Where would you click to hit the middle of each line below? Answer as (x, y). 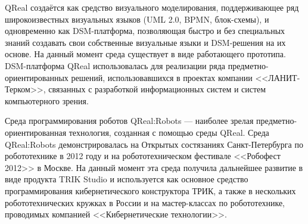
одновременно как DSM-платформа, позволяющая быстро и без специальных (145, 31)
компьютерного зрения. (47, 100)
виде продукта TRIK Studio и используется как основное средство (127, 179)
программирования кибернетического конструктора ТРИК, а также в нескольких (150, 190)
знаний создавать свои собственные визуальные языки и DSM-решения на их (145, 42)
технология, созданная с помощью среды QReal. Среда (169, 132)
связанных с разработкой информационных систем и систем (157, 89)
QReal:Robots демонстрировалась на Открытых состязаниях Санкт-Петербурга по (154, 144)
